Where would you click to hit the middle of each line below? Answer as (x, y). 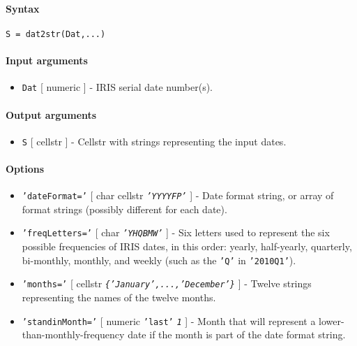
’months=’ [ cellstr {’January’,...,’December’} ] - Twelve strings (167, 283)
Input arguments (47, 60)
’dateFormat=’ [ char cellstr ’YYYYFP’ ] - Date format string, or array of (178, 195)
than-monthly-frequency (73, 334)
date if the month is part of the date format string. (237, 334)
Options (25, 168)
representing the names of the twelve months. (119, 297)
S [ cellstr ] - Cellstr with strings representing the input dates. (154, 141)
